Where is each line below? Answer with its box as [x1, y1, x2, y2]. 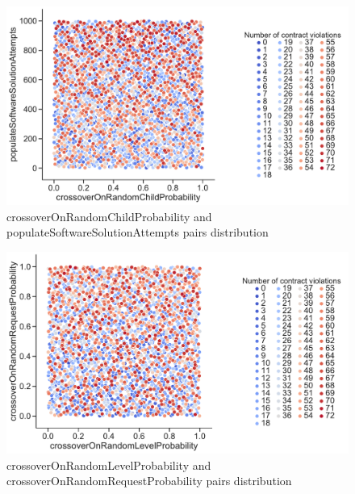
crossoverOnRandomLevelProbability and [6, 456, 211, 473]
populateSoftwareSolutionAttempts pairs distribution [6, 224, 269, 241]
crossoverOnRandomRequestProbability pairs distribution [6, 472, 292, 489]
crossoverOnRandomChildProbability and [6, 207, 212, 224]
